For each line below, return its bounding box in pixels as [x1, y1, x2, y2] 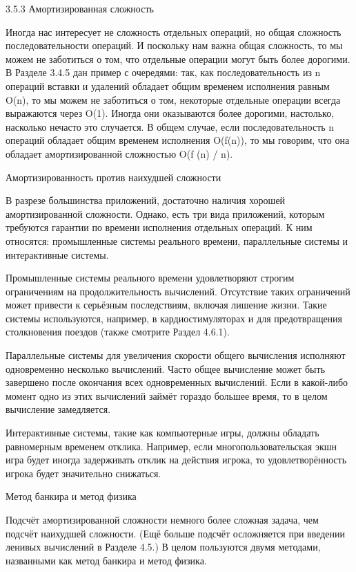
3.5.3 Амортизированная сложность [6, 1, 154, 15]
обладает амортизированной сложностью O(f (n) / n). [6, 146, 233, 160]
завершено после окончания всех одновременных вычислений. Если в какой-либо [6, 375, 348, 389]
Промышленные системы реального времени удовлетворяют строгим [6, 270, 295, 285]
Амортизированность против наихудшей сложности [6, 169, 221, 184]
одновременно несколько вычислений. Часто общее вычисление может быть [6, 361, 326, 376]
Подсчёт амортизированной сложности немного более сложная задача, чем [6, 513, 319, 526]
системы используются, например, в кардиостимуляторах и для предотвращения [6, 311, 343, 325]
